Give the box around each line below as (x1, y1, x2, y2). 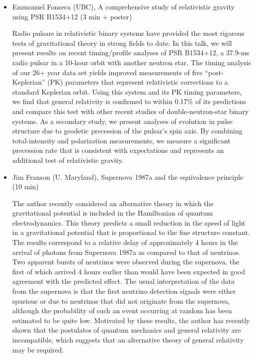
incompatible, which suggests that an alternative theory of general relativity (12, 335, 244, 345)
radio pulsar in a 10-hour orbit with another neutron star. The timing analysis (12, 57, 251, 67)
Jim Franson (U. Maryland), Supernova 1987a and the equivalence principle (12, 171, 244, 182)
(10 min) (12, 181, 39, 192)
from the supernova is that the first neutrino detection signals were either (12, 286, 236, 296)
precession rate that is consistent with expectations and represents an (12, 145, 224, 155)
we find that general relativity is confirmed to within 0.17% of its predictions (12, 96, 247, 107)
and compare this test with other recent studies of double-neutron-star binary (12, 106, 249, 116)
